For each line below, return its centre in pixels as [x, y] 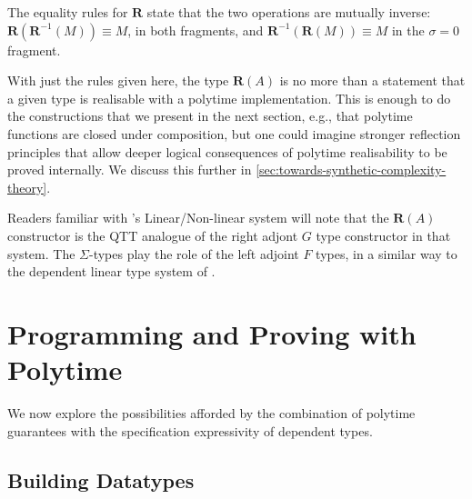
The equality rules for [68, 12]
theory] [27, 187]
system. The [41, 253]
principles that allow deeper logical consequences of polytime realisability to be [227, 151]
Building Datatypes [101, 479]
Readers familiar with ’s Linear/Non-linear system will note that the [198, 218]
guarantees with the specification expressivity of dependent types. [190, 430]
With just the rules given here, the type [118, 80]
